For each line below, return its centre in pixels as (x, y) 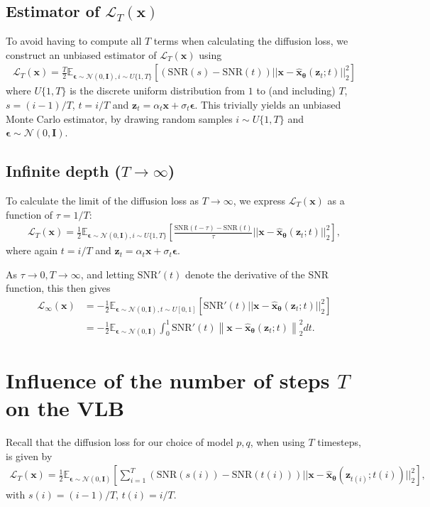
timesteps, (339, 442)
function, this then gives (58, 288)
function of (29, 214)
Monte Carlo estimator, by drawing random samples (119, 118)
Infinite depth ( (64, 171)
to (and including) (296, 91)
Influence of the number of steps (168, 380)
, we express (259, 200)
